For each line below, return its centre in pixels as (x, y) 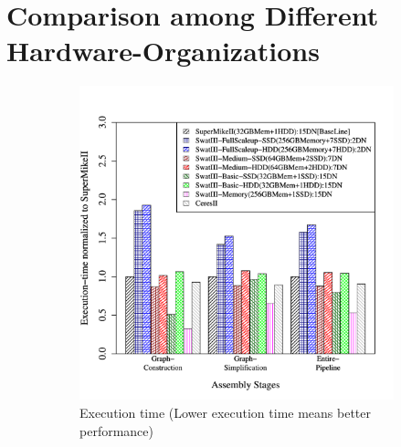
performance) (116, 430)
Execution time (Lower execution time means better (226, 412)
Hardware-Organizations (163, 51)
